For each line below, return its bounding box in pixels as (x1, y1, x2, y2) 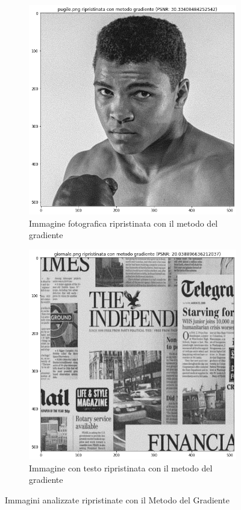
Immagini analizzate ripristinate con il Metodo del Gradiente (5, 493, 230, 506)
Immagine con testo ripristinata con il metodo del (29, 461, 213, 474)
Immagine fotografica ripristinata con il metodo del (29, 216, 218, 229)
